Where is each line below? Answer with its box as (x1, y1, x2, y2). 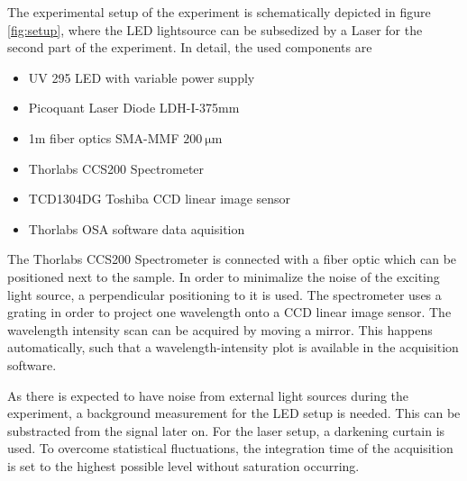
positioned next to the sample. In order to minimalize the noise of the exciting (7, 267, 440, 286)
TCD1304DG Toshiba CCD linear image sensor (28, 189, 291, 208)
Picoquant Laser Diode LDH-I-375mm (28, 98, 240, 117)
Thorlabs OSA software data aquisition (28, 219, 245, 238)
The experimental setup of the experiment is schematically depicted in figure (7, 3, 431, 21)
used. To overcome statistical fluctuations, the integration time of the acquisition (7, 439, 453, 458)
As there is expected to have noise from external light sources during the (7, 386, 409, 404)
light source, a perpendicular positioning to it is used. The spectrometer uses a (7, 285, 442, 304)
